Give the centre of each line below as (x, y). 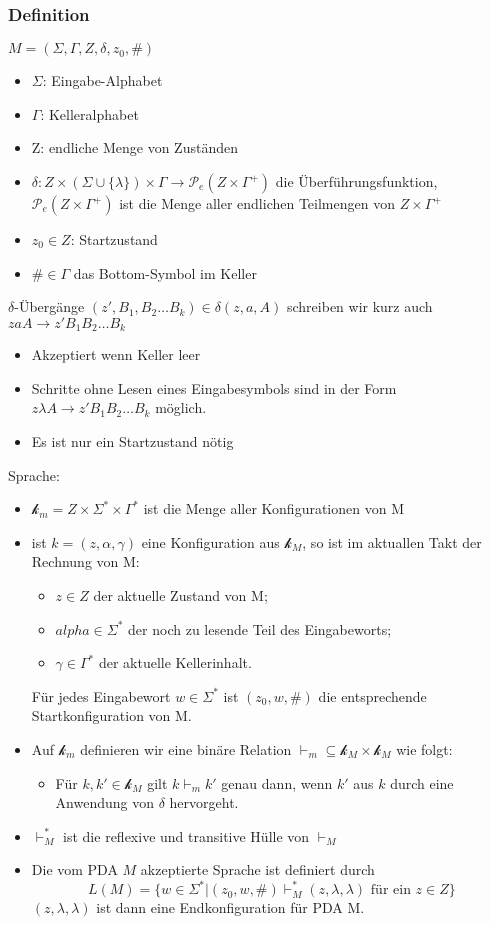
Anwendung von (104, 802)
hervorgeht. (204, 802)
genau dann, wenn (277, 782)
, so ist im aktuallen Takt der (392, 541)
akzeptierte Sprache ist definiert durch (257, 869)
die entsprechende (372, 695)
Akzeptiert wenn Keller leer (116, 354)
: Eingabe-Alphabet (102, 80)
